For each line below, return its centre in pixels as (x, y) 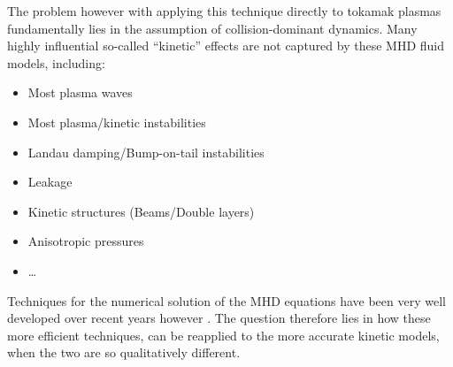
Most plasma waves (80, 92)
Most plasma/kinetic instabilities (117, 122)
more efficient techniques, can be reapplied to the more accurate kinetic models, (223, 335)
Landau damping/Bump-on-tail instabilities (146, 152)
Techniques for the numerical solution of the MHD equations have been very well (226, 300)
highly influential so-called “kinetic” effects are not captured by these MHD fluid (226, 46)
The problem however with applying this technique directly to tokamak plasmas (224, 11)
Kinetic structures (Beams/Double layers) (141, 211)
